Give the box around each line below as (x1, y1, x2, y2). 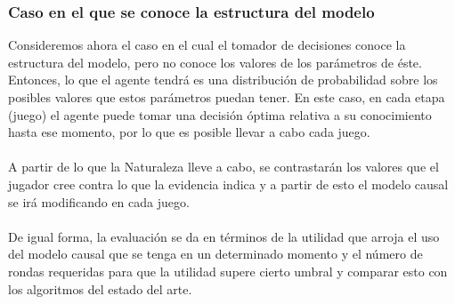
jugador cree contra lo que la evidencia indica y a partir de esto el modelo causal (8, 174, 449, 193)
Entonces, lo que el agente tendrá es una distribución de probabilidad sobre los (8, 70, 438, 89)
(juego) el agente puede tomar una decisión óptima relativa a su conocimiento (8, 105, 432, 124)
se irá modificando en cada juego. (8, 192, 190, 211)
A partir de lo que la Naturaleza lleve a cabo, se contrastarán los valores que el (8, 157, 439, 176)
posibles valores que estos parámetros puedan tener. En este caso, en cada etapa (8, 88, 445, 106)
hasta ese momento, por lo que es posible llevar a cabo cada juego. (8, 123, 370, 141)
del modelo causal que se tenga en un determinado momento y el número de (8, 244, 423, 263)
